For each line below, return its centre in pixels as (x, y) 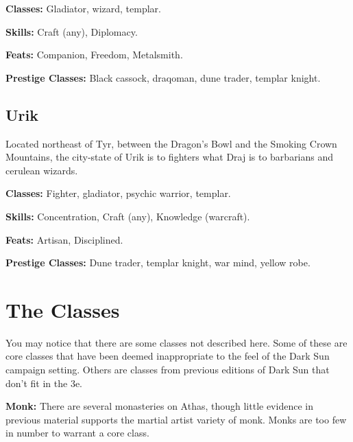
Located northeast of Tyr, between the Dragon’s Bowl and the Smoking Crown (171, 143)
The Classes (63, 309)
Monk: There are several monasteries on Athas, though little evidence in (159, 406)
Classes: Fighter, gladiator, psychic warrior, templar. (118, 193)
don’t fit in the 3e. (44, 383)
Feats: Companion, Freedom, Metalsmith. (94, 55)
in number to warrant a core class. (77, 433)
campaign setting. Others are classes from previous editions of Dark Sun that (168, 370)
